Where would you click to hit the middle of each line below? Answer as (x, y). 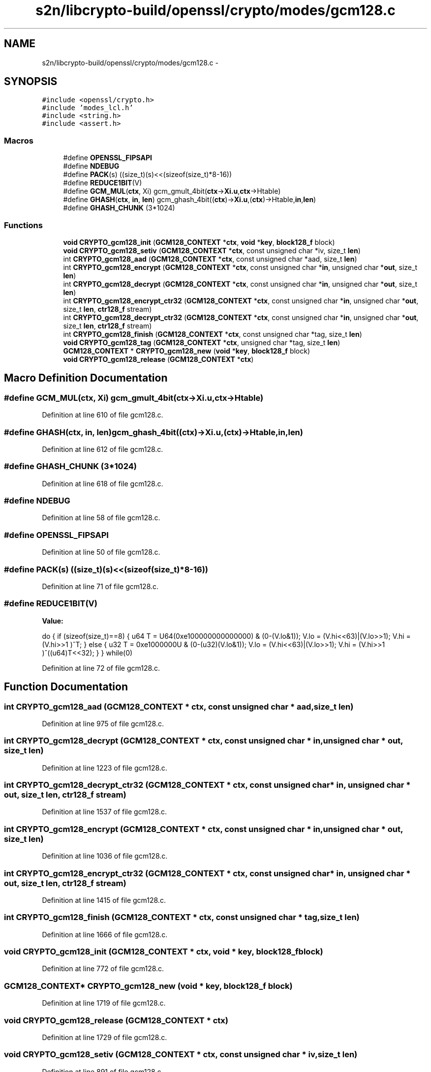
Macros (19, 140)
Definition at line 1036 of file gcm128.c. (105, 856)
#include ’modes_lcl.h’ (88, 108)
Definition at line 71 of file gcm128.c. (100, 586)
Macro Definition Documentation (86, 378)
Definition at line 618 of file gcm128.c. (103, 483)
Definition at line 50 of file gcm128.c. (101, 552)
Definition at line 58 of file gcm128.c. (101, 518)
